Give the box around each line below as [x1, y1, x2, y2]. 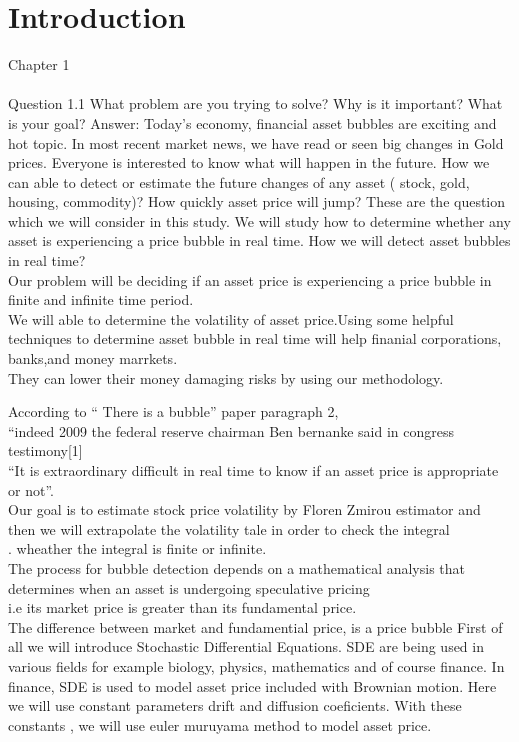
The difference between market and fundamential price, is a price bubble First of [8, 616, 503, 637]
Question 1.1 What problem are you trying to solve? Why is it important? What [8, 93, 503, 114]
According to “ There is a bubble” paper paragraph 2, [8, 401, 339, 422]
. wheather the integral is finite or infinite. [8, 538, 267, 559]
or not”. [8, 479, 54, 500]
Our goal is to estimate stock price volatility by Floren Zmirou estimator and [8, 499, 481, 520]
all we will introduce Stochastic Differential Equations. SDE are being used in [8, 636, 484, 657]
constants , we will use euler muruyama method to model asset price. [8, 714, 432, 735]
